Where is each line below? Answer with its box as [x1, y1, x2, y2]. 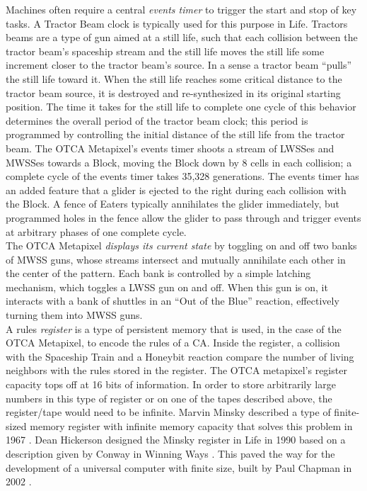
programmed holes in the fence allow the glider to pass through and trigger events [6, 210, 361, 225]
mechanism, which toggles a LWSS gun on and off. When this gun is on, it [6, 279, 328, 294]
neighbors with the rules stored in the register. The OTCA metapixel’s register [6, 363, 347, 378]
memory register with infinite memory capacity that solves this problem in [30, 418, 353, 433]
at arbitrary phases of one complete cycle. [6, 224, 187, 239]
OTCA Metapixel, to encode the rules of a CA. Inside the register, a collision [6, 335, 340, 350]
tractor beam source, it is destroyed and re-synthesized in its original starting [6, 85, 341, 100]
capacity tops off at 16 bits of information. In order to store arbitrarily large [6, 377, 336, 392]
